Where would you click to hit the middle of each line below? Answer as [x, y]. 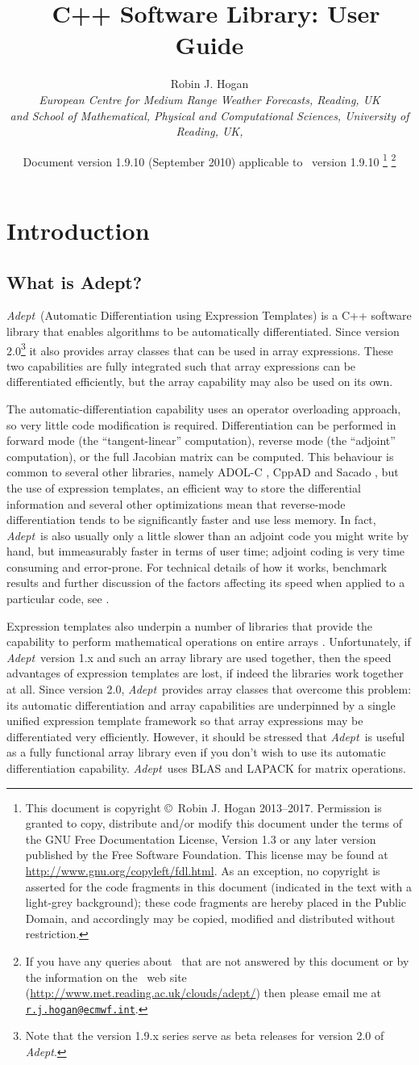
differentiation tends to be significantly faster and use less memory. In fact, [191, 520]
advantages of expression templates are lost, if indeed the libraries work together [205, 673]
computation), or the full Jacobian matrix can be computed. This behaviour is [200, 456]
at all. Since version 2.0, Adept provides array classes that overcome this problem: [209, 689]
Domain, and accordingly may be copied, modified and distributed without [210, 918]
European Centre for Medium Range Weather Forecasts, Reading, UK [209, 99]
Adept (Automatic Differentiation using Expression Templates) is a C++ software [209, 315]
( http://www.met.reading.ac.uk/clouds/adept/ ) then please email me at [203, 993]
